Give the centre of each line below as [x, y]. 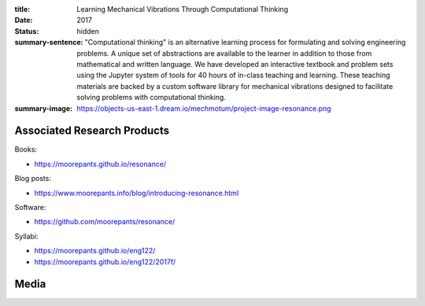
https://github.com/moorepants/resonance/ [105, 222]
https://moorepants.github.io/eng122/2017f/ [105, 262]
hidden [88, 31]
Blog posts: [33, 179]
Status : [27, 31]
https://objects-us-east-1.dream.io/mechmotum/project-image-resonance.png [204, 108]
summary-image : [44, 108]
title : [22, 9]
